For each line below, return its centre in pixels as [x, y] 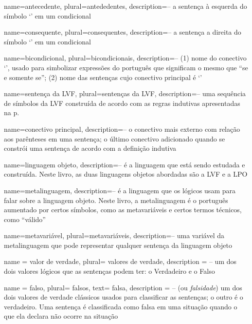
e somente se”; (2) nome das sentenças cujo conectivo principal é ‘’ [103, 77]
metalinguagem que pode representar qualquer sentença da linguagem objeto [118, 245]
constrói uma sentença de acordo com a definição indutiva [90, 148]
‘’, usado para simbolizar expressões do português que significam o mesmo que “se [126, 67]
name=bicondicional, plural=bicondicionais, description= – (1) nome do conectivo [125, 58]
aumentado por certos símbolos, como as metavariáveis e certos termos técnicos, [123, 210]
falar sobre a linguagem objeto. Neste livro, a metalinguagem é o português [116, 200]
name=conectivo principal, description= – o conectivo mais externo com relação [122, 129]
